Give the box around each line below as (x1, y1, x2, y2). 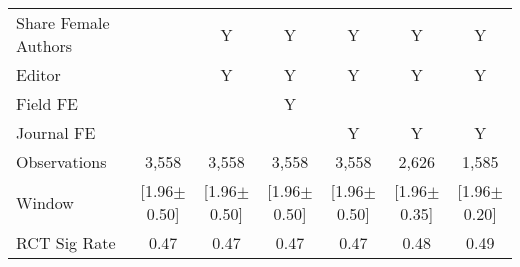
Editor (16, 63, 61, 86)
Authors (16, 34, 73, 57)
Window (16, 190, 74, 214)
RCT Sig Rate (16, 231, 116, 254)
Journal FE (16, 121, 96, 144)
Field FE (16, 92, 79, 115)
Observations (16, 150, 107, 173)
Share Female (16, 11, 110, 34)
